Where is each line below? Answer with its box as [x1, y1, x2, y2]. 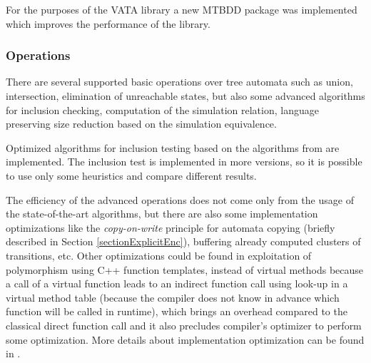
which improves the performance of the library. [6, 16, 210, 31]
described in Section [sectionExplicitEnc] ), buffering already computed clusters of [6, 234, 361, 249]
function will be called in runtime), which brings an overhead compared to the [6, 304, 347, 319]
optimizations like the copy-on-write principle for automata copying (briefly [6, 220, 335, 235]
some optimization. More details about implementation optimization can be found [6, 332, 365, 347]
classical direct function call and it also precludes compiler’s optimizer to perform [6, 317, 362, 332]
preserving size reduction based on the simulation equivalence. [6, 116, 277, 131]
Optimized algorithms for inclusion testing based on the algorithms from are [6, 140, 340, 155]
